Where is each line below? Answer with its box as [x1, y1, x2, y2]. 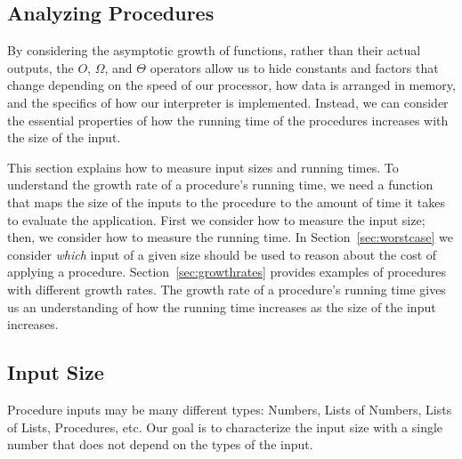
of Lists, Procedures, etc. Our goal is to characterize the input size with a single [7, 417, 443, 436]
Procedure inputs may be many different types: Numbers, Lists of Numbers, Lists [7, 399, 452, 418]
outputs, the [7, 58, 74, 76]
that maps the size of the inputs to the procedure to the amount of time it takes [7, 192, 445, 211]
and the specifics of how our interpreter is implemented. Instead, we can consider [7, 93, 449, 111]
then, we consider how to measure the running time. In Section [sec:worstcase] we [7, 228, 454, 246]
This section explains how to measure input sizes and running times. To [7, 157, 399, 176]
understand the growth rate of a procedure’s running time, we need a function [7, 175, 434, 194]
